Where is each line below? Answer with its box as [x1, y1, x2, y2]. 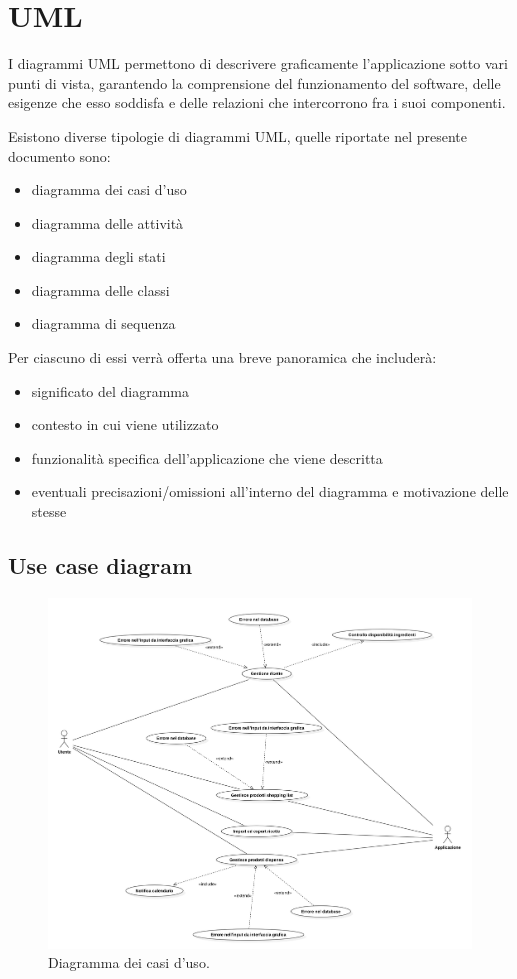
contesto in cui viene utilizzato [31, 414, 219, 435]
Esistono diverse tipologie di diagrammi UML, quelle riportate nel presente [8, 125, 468, 146]
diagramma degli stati [31, 246, 166, 267]
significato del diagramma [31, 380, 190, 401]
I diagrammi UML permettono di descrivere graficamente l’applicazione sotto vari [8, 53, 508, 74]
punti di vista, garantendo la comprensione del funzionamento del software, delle [8, 72, 501, 93]
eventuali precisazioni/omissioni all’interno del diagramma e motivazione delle [31, 481, 509, 502]
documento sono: [8, 145, 111, 166]
